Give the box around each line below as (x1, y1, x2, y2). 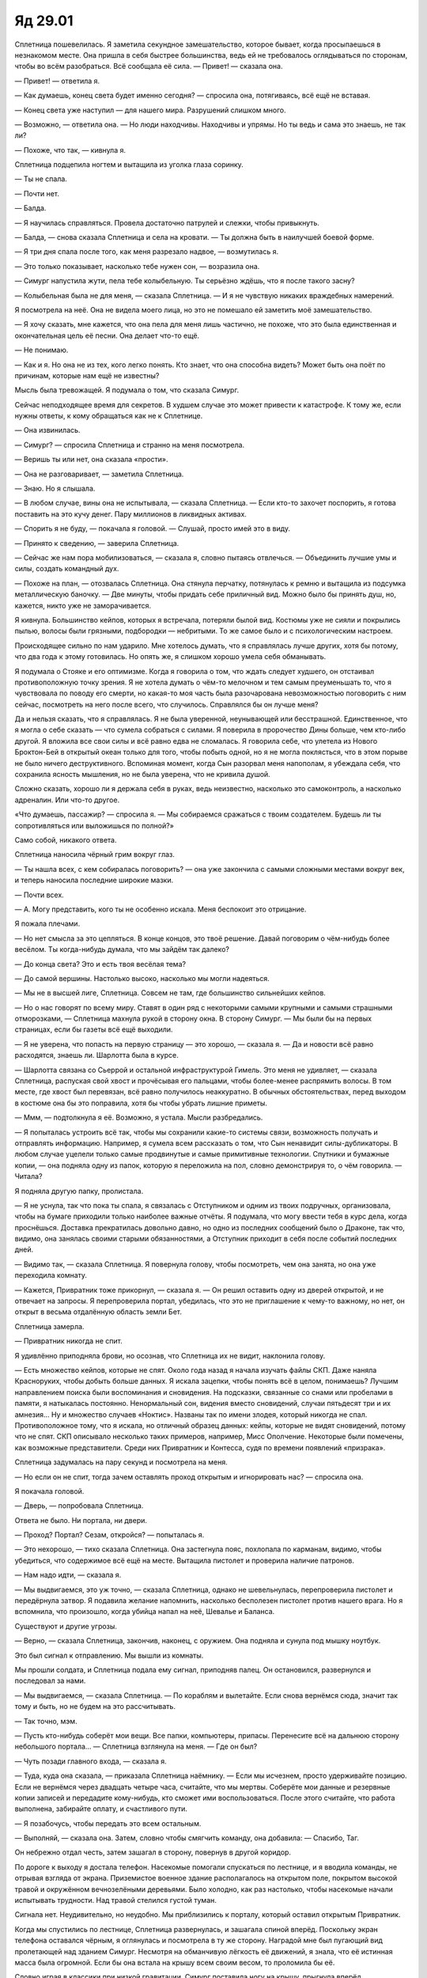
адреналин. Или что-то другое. (14, 795, 120, 805)
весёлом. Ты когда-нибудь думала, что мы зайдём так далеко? (14, 945, 229, 954)
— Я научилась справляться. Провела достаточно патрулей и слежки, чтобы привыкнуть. (14, 218, 320, 227)
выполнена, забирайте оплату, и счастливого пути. (14, 1804, 187, 1813)
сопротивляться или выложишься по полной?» (14, 820, 174, 830)
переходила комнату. (14, 1271, 87, 1280)
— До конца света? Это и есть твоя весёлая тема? (14, 959, 186, 968)
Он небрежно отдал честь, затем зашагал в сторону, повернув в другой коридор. (14, 1847, 292, 1857)
